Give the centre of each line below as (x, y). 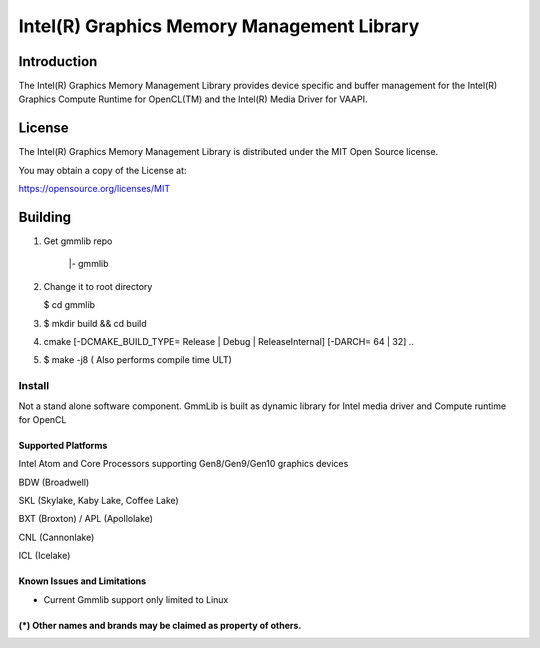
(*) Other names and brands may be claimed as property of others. (160, 625)
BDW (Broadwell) (54, 482)
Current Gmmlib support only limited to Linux (136, 599)
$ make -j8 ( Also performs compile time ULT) (137, 360)
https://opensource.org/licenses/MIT (94, 189)
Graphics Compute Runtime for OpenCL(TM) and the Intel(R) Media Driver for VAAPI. (193, 99)
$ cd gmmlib (69, 305)
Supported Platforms (63, 445)
